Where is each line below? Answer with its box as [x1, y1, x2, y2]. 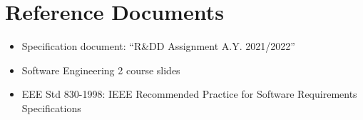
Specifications [21, 100, 81, 115]
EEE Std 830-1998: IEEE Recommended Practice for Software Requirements [21, 86, 357, 101]
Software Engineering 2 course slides [21, 62, 180, 77]
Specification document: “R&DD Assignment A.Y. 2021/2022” [21, 39, 295, 54]
